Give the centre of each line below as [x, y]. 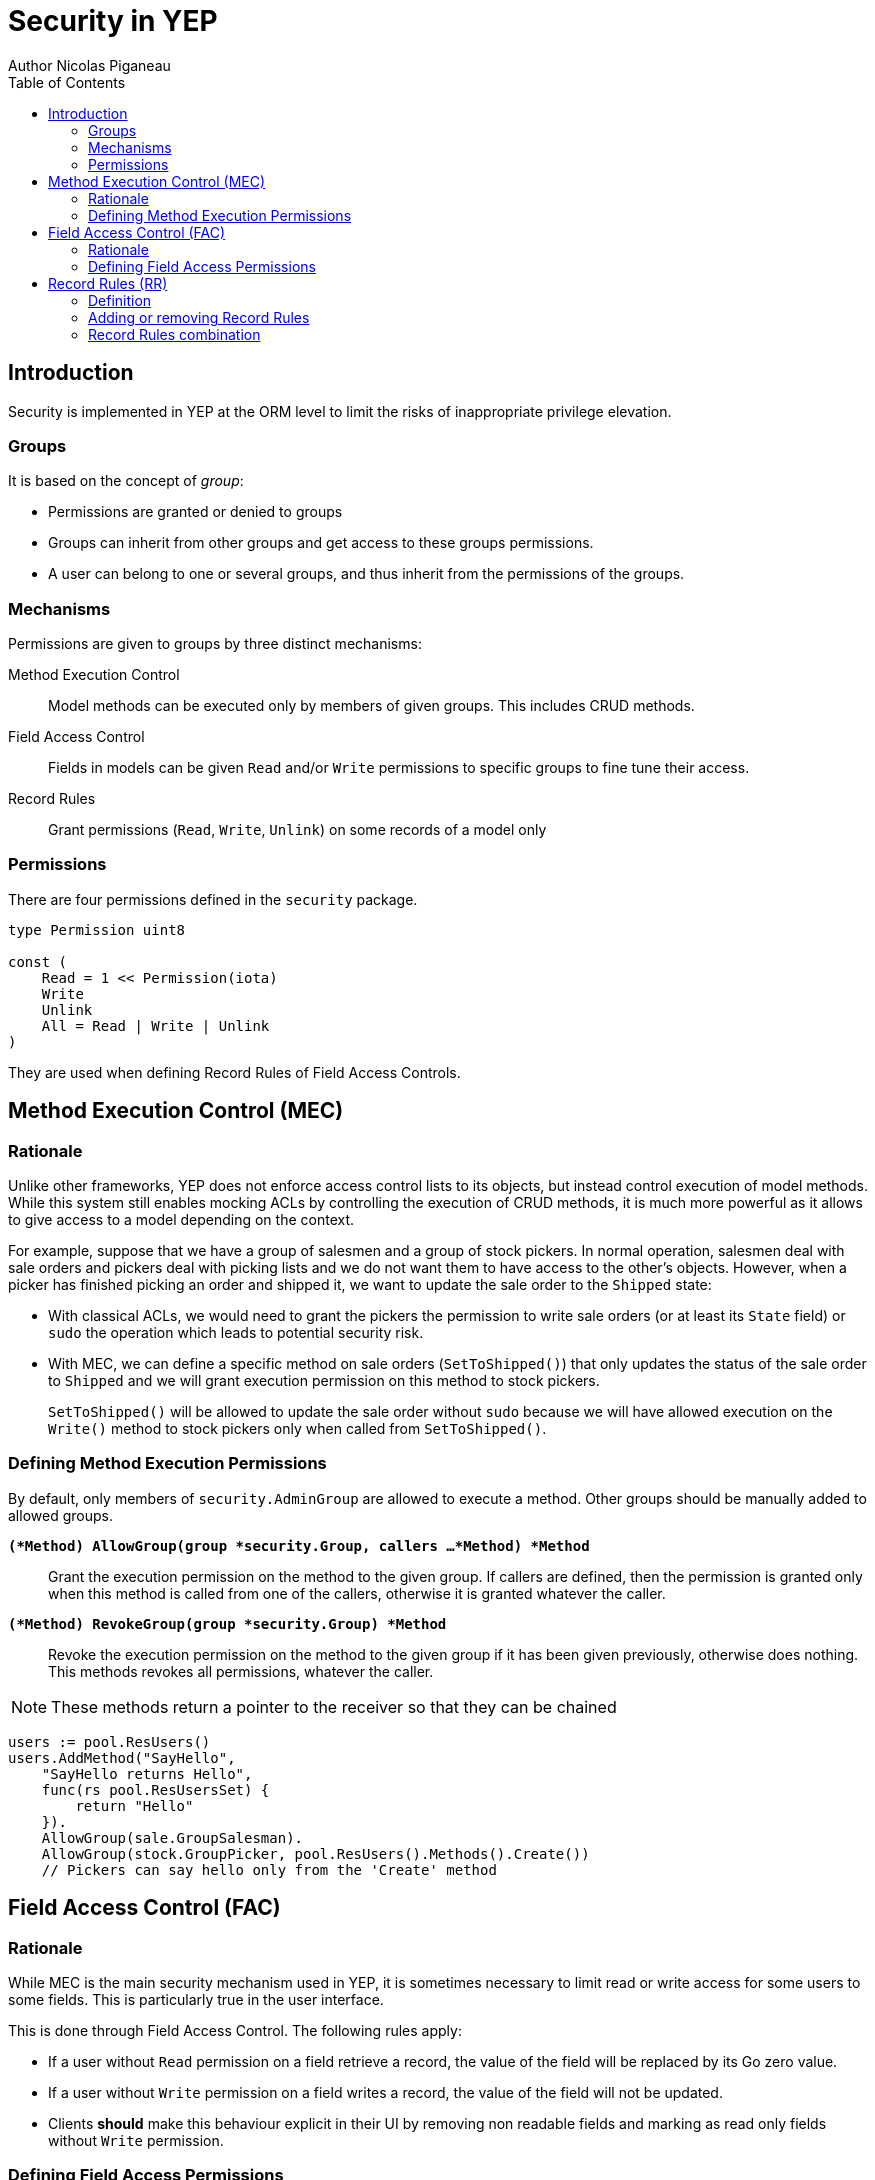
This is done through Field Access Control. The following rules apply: [235, 2031]
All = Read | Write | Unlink [155, 1025]
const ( [38, 961]
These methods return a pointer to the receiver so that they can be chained [334, 1706]
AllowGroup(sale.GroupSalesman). [172, 1837]
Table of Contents [67, 82]
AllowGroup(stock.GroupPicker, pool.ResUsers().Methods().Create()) [315, 1853]
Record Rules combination [174, 334]
